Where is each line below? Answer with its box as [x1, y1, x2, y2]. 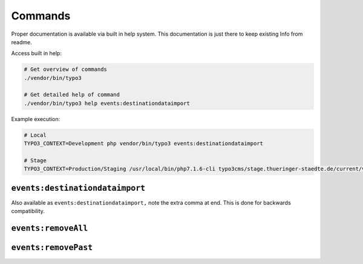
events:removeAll [11, 223, 88, 233]
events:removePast [11, 243, 93, 252]
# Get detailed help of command [24, 91, 120, 98]
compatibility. [11, 208, 45, 215]
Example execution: [11, 115, 60, 122]
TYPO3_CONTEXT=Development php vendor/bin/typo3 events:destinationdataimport [24, 140, 263, 147]
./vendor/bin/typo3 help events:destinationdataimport [24, 100, 190, 107]
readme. [11, 38, 33, 45]
